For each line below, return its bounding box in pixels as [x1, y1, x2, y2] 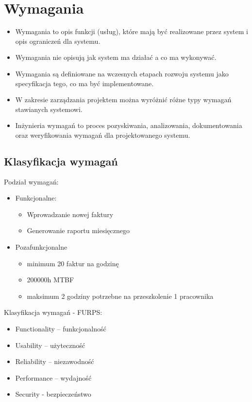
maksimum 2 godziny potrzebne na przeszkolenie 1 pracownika [27, 291, 214, 301]
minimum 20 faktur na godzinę [27, 258, 119, 268]
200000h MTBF [27, 274, 74, 285]
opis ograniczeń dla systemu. [15, 36, 101, 46]
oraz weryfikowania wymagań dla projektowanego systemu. [15, 129, 190, 140]
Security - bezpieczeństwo [15, 389, 91, 399]
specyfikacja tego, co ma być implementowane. [15, 78, 154, 88]
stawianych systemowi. [15, 104, 83, 114]
